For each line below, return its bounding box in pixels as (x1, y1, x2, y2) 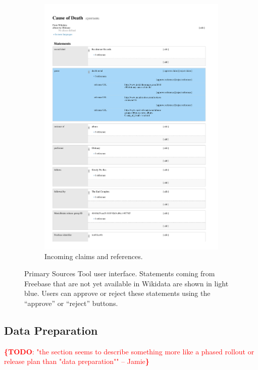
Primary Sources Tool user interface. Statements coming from (24, 268, 215, 278)
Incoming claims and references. (44, 251, 143, 262)
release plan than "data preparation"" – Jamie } (4, 356, 149, 366)
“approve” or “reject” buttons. (24, 297, 118, 308)
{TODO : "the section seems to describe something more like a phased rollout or (4, 346, 254, 356)
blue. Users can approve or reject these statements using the (24, 288, 211, 298)
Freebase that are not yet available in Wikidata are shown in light (24, 278, 229, 288)
